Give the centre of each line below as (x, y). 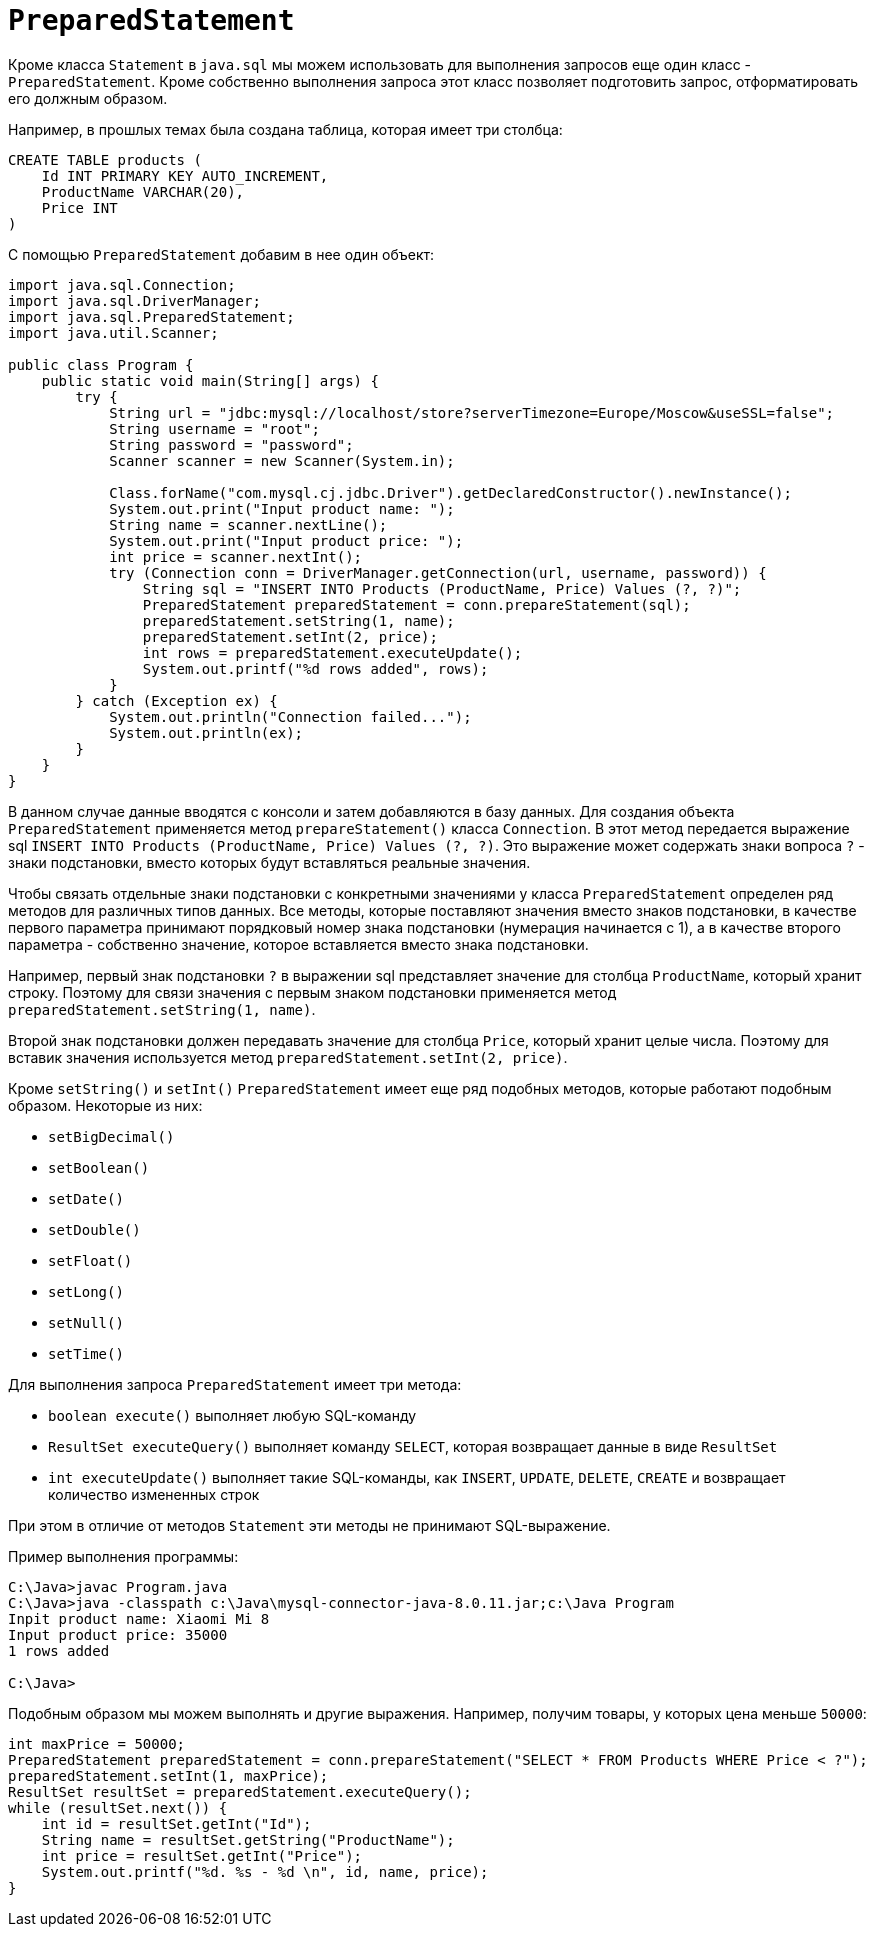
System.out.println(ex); (206, 732)
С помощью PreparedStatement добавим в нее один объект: (221, 254)
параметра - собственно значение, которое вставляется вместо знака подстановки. (298, 944)
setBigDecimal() (111, 1136)
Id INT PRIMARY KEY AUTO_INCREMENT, (185, 175)
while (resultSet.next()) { (118, 1807)
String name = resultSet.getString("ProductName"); (248, 1839)
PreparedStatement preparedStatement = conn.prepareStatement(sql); (416, 604)
